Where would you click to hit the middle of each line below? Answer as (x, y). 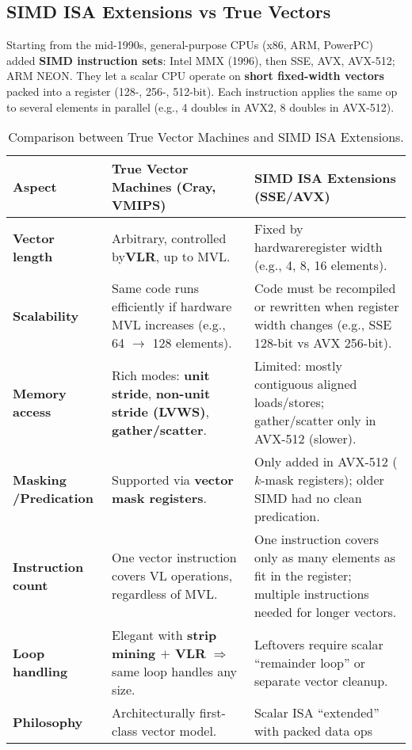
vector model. (179, 731)
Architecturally (154, 713)
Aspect (35, 187)
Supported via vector (173, 480)
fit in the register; (303, 576)
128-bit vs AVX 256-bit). (323, 343)
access (32, 411)
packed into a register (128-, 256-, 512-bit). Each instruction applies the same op (202, 91)
